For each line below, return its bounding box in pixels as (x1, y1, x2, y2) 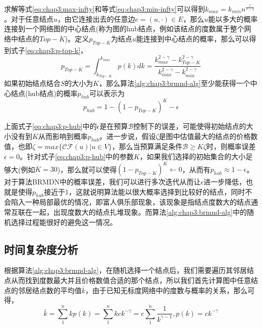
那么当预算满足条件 (118, 141, 182, 152)
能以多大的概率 (208, 13, 258, 24)
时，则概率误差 (206, 141, 256, 152)
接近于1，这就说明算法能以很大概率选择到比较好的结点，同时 (44, 186, 245, 197)
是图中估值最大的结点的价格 (159, 130, 251, 141)
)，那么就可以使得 (57, 164, 117, 174)
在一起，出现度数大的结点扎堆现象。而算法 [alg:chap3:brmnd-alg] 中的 (25, 207, 247, 217)
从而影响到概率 (38, 130, 88, 141)
